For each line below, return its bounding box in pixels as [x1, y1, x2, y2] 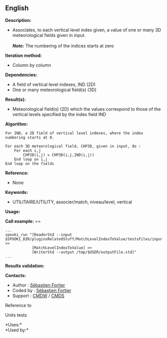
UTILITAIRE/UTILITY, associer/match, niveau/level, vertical [12, 199, 133, 205]
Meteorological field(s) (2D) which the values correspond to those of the [12, 106, 161, 112]
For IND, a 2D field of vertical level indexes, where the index [5, 131, 143, 136]
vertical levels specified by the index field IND [12, 111, 106, 117]
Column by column [12, 62, 51, 68]
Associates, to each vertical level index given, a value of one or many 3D [12, 27, 162, 33]
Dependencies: [5, 72, 38, 78]
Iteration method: [5, 52, 42, 58]
